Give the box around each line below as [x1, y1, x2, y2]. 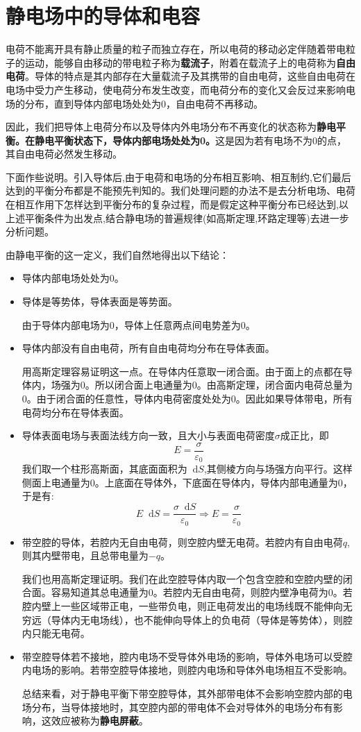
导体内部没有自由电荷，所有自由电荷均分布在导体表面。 [22, 341, 275, 355]
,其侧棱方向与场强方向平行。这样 [203, 461, 353, 476]
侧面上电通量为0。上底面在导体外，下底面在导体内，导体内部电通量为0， [22, 475, 353, 489]
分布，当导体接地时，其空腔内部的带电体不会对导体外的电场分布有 [31, 699, 333, 714]
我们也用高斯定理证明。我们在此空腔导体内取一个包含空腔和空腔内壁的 [22, 571, 343, 586]
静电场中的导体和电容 [6, 1, 201, 30]
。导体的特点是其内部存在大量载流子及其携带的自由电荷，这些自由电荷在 [25, 69, 355, 83]
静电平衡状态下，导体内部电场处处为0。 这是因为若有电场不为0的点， [34, 133, 347, 147]
